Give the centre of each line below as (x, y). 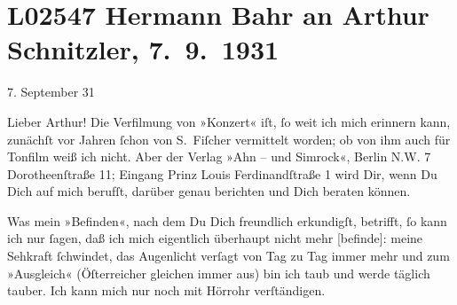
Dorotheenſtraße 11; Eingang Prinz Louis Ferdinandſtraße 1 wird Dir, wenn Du (222, 173)
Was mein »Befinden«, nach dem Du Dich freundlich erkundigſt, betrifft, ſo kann (227, 220)
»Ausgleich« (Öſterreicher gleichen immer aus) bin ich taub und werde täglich (219, 273)
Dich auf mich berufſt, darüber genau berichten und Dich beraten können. (209, 191)
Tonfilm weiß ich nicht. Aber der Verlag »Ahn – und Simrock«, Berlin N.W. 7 (219, 156)
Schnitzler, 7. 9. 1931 (143, 49)
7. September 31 (51, 92)
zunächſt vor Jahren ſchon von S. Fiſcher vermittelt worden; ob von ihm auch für (229, 139)
